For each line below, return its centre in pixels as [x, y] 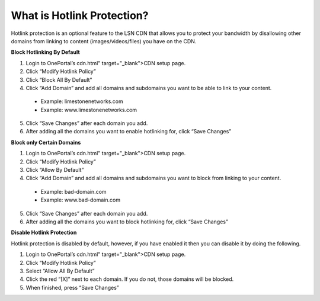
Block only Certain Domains [46, 142]
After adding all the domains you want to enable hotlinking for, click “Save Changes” [128, 132]
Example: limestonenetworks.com [82, 101]
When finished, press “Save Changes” [72, 287]
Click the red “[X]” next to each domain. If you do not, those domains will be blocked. [130, 279]
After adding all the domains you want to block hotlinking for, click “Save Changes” [127, 222]
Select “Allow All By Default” [60, 271]
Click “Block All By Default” [59, 79]
